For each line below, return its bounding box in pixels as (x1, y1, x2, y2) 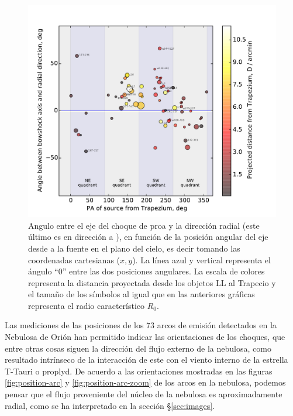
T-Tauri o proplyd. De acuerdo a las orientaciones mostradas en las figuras (5, 365, 273, 377)
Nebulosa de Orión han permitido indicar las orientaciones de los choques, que (5, 331, 285, 343)
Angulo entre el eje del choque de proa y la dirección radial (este (28, 219, 260, 231)
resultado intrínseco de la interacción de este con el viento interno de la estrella (5, 353, 288, 366)
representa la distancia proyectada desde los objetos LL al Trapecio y (28, 276, 276, 288)
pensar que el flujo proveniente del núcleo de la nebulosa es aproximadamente (5, 388, 282, 400)
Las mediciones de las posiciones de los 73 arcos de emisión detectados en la (5, 319, 277, 331)
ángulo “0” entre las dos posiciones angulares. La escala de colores (28, 265, 265, 277)
